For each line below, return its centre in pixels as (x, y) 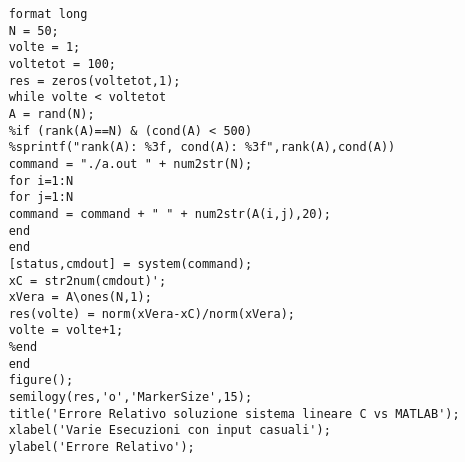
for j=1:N (41, 197)
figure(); (41, 380)
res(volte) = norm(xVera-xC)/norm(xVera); (151, 313)
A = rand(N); (51, 113)
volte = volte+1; (66, 330)
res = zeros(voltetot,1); (94, 80)
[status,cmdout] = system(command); (130, 263)
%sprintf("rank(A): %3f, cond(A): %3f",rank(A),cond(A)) (202, 147)
